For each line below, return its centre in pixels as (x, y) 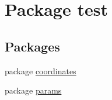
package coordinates (41, 70)
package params (33, 90)
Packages (32, 46)
